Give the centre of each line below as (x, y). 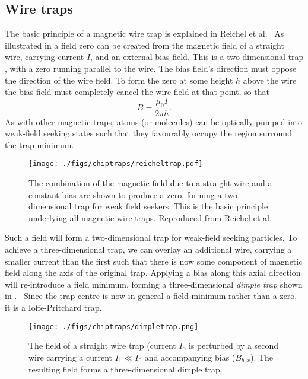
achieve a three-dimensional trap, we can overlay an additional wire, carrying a (148, 249)
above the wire (270, 80)
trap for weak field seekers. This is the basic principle (171, 206)
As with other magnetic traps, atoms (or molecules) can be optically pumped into (153, 121)
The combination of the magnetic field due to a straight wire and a (150, 183)
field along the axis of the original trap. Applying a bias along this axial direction (153, 273)
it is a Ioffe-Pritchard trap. (53, 307)
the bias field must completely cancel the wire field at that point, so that (137, 92)
